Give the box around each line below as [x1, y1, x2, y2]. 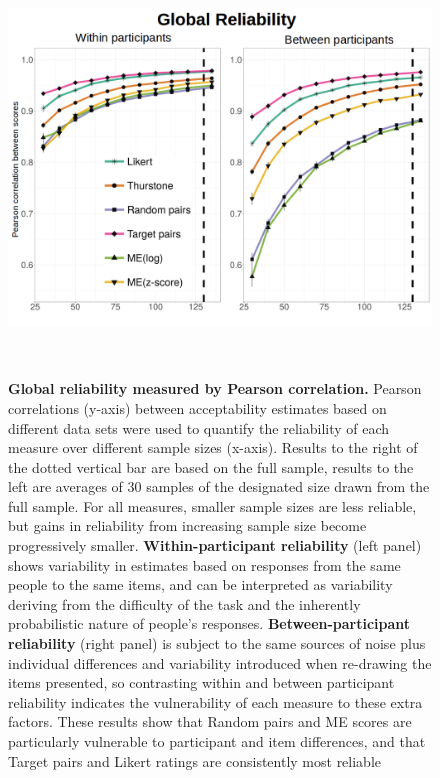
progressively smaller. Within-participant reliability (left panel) [8, 535, 422, 556]
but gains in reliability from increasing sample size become [8, 515, 367, 536]
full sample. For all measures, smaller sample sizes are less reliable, [8, 495, 417, 516]
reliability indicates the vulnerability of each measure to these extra [8, 691, 423, 712]
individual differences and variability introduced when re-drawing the [8, 652, 432, 673]
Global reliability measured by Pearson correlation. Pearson [8, 378, 422, 399]
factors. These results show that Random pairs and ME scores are [8, 711, 412, 732]
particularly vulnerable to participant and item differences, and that [8, 731, 426, 752]
